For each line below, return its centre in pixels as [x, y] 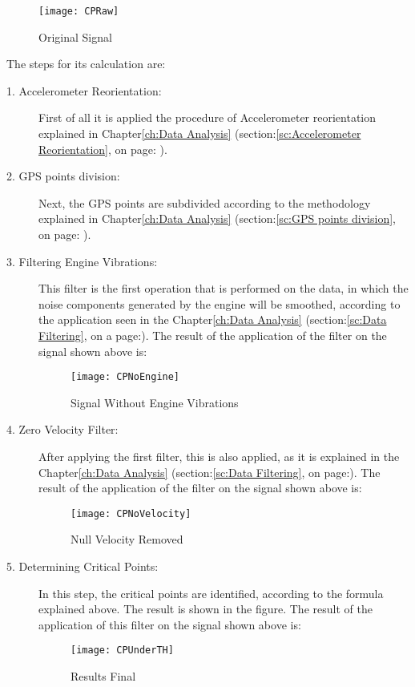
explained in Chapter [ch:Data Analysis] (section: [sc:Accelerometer [200, 133]
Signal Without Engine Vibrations [155, 402]
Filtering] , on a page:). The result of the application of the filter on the [213, 335]
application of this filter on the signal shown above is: [170, 624]
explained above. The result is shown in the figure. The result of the [205, 609]
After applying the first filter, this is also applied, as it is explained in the [219, 456]
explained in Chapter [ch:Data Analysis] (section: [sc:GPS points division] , [217, 218]
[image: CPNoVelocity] [131, 513]
